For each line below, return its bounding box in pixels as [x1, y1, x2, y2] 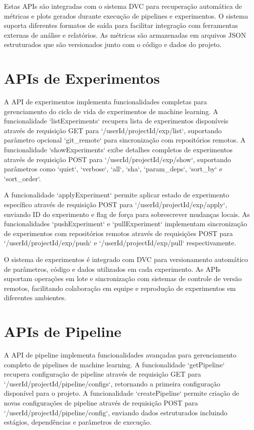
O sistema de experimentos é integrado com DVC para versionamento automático [4, 254, 248, 264]
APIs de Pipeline [4, 321, 122, 341]
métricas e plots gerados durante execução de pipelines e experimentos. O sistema [4, 10, 248, 21]
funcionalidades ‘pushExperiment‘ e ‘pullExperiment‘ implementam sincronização [4, 218, 247, 229]
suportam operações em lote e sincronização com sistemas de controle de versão [4, 273, 242, 284]
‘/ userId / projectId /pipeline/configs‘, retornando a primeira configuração [4, 378, 220, 388]
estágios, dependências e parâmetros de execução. [4, 417, 152, 427]
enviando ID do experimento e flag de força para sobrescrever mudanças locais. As [4, 209, 250, 219]
